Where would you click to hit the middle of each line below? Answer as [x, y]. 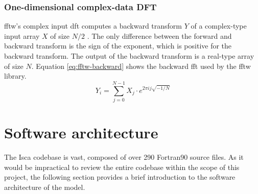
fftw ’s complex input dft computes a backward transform [93, 26]
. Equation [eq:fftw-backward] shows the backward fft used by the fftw [141, 66]
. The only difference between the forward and [159, 35]
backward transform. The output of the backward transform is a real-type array [129, 56]
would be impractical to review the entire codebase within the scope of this [122, 167]
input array [22, 35]
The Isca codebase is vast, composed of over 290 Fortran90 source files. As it [124, 157]
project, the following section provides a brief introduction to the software [120, 177]
